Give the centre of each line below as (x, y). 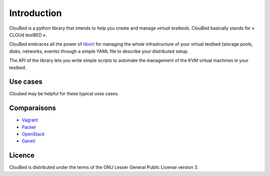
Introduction (35, 13)
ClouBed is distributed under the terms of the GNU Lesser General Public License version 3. (104, 167)
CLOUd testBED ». (28, 35)
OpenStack (33, 134)
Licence (22, 155)
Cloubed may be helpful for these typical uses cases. (64, 94)
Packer (29, 127)
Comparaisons (32, 108)
